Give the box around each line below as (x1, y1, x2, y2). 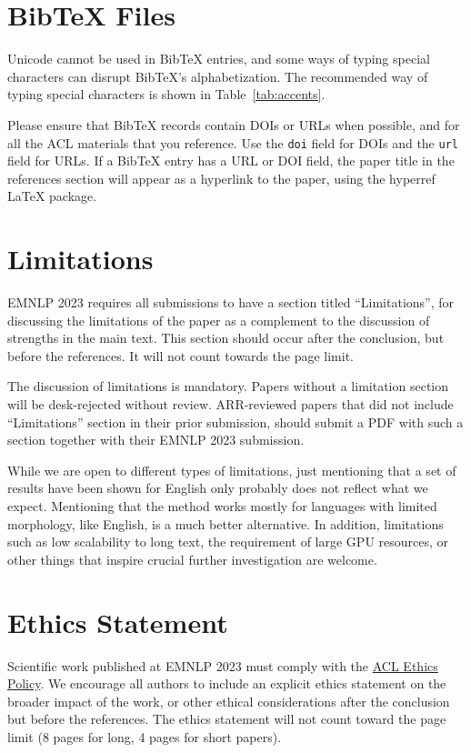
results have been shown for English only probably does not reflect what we (7, 478, 428, 497)
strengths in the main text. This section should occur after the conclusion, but (7, 328, 445, 347)
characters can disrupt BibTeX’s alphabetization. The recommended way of (7, 66, 428, 85)
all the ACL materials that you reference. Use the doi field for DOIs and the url (7, 133, 458, 152)
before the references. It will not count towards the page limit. (7, 346, 355, 365)
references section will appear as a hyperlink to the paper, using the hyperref (7, 168, 436, 187)
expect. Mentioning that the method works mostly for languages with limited (7, 497, 437, 515)
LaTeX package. (7, 186, 97, 206)
